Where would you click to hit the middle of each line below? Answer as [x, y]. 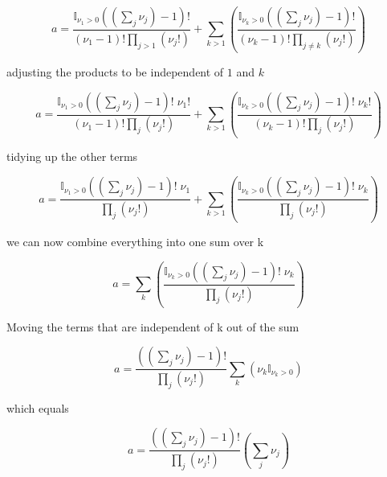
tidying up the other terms [72, 156]
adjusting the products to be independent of [115, 71]
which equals [38, 407]
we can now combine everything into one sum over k [135, 241]
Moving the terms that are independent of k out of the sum [153, 326]
